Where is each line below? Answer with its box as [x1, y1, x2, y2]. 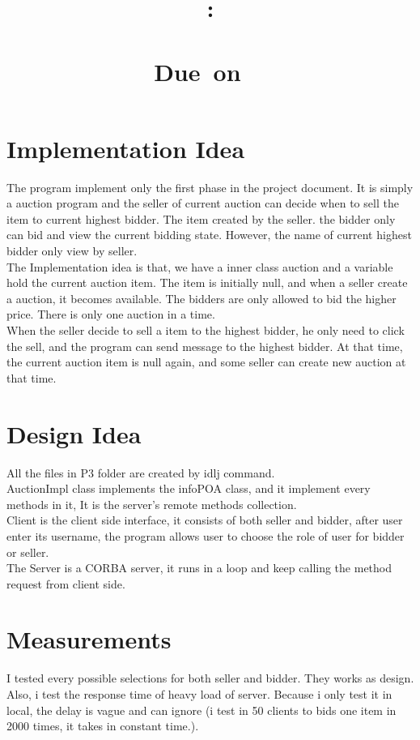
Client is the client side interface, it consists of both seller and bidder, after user [6, 511, 403, 528]
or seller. [6, 543, 49, 560]
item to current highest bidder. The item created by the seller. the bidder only [6, 210, 396, 227]
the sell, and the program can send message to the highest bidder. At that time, [6, 337, 403, 354]
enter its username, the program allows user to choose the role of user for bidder [6, 527, 405, 544]
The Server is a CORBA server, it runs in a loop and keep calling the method [6, 559, 392, 576]
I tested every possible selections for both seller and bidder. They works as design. [6, 669, 414, 687]
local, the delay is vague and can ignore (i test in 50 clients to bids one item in [6, 701, 397, 718]
